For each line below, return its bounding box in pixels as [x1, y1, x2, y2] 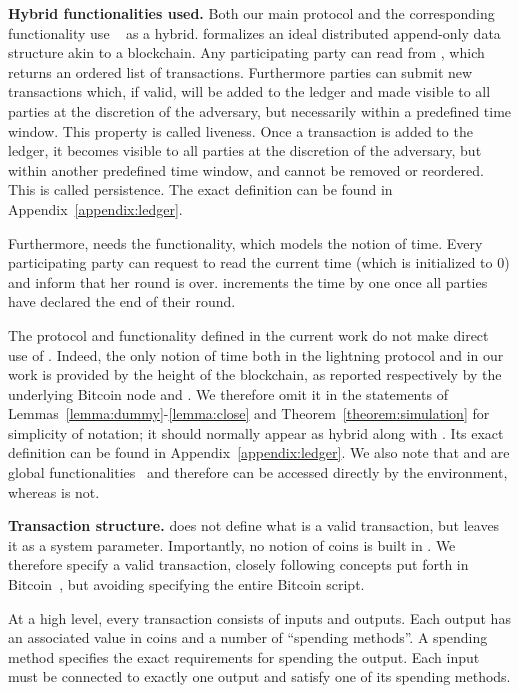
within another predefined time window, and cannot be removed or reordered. [8, 159, 484, 180]
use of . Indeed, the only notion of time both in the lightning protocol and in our [8, 344, 504, 365]
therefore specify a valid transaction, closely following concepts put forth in [8, 554, 469, 575]
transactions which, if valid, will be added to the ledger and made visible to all [8, 81, 491, 102]
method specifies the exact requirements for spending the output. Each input [8, 646, 480, 667]
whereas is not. [8, 481, 100, 502]
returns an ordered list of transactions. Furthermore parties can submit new [8, 61, 473, 82]
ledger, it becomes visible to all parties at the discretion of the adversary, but [8, 140, 482, 161]
